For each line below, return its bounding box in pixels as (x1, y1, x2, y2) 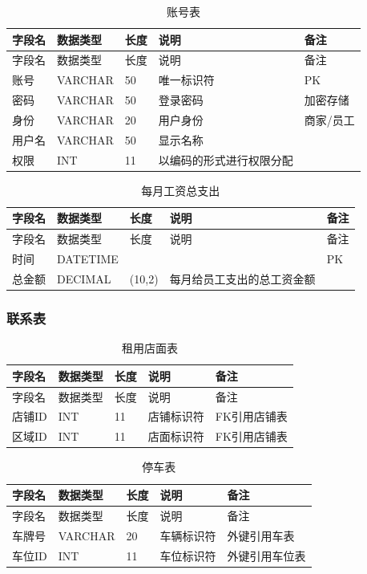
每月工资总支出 (141, 181, 220, 198)
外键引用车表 (227, 527, 295, 543)
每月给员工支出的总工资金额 (169, 270, 316, 287)
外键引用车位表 (227, 547, 306, 564)
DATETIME (57, 250, 119, 267)
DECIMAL (57, 270, 111, 287)
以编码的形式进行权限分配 (158, 151, 293, 168)
